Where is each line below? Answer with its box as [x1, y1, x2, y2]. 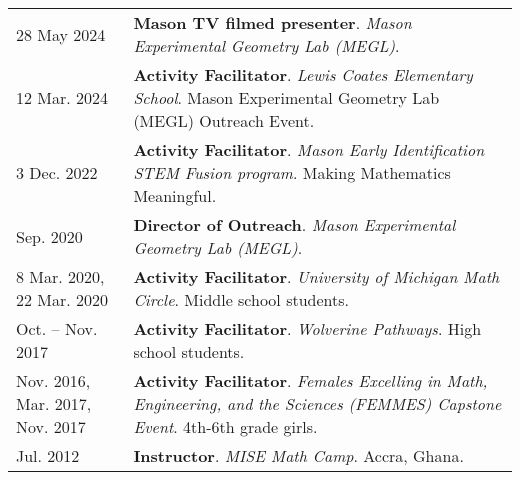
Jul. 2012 [16, 444, 80, 467]
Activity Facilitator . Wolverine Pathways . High [133, 317, 482, 340]
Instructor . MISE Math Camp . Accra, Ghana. [133, 444, 464, 467]
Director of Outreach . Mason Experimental [133, 213, 456, 236]
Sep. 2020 [16, 224, 83, 248]
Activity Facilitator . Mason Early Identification [133, 138, 485, 161]
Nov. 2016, [16, 369, 91, 392]
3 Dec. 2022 [16, 161, 98, 184]
